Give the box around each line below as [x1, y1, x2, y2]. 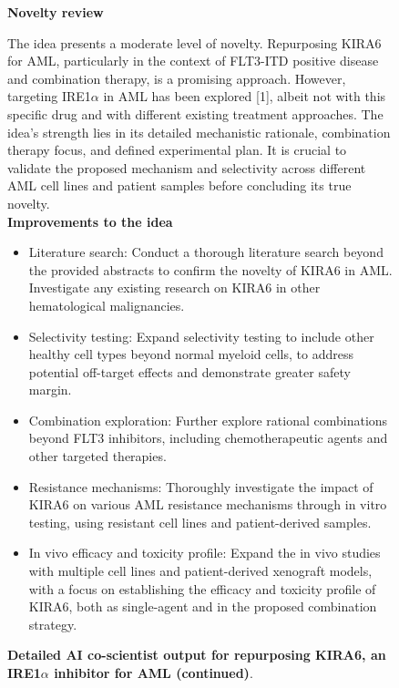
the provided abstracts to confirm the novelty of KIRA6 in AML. [28, 260, 393, 279]
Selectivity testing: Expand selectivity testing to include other [28, 326, 374, 345]
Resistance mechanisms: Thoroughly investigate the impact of [28, 477, 373, 496]
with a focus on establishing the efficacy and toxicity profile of [28, 579, 376, 598]
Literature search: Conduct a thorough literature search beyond [28, 242, 384, 262]
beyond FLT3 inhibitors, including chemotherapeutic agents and [28, 428, 388, 447]
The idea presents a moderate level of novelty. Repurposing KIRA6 [7, 33, 382, 52]
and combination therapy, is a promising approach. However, [7, 68, 346, 87]
